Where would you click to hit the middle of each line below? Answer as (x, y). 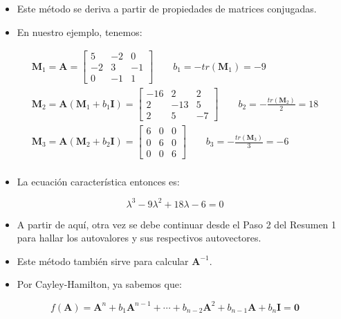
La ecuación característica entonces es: (98, 181)
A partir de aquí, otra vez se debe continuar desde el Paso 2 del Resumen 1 (177, 224)
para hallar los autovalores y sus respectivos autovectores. (139, 238)
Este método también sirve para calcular (103, 261)
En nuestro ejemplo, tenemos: (80, 31)
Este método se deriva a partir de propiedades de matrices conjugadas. (167, 8)
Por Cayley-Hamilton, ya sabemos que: (99, 284)
